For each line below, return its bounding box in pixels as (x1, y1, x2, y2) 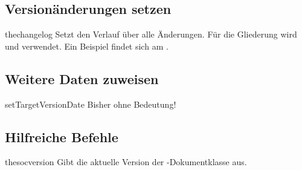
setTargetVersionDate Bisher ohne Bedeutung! (5, 97, 176, 110)
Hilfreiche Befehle (5, 127, 118, 146)
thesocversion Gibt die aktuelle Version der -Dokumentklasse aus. (5, 155, 247, 168)
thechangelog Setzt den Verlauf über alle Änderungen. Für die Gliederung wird (5, 28, 297, 41)
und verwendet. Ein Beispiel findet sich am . (5, 39, 169, 52)
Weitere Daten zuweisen (5, 69, 159, 88)
